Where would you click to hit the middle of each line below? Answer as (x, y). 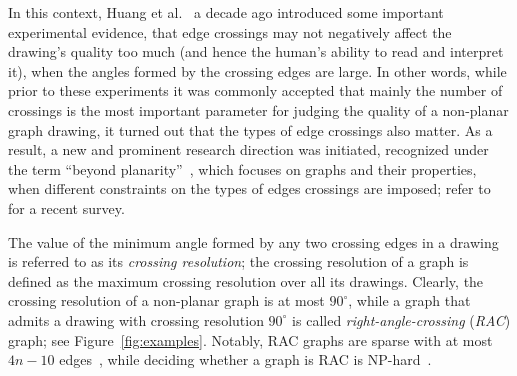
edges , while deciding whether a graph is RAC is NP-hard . (245, 359)
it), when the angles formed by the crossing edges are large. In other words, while (257, 70)
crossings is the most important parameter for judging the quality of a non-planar (258, 109)
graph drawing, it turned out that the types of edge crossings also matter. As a (250, 129)
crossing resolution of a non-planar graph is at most (166, 300)
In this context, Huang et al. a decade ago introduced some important (226, 12)
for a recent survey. (66, 207)
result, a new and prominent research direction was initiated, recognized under (248, 149)
